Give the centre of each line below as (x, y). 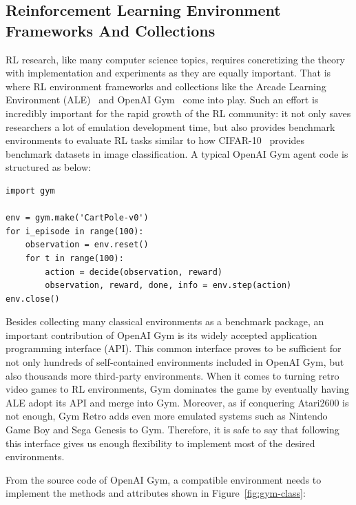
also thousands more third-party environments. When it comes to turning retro (172, 375)
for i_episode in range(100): (75, 231)
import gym (30, 190)
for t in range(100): (74, 258)
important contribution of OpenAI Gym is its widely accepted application (161, 334)
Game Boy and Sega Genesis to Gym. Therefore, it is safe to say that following (172, 430)
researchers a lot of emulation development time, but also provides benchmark (170, 126)
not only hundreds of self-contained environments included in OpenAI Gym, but (175, 362)
